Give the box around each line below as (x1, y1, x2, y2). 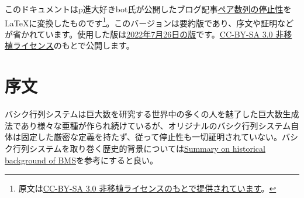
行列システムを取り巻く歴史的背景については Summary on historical (12, 142, 265, 154)
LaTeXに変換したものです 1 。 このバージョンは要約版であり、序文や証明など (5, 15, 294, 29)
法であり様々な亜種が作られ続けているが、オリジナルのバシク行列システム (5, 119, 291, 131)
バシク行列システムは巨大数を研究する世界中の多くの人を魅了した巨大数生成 (5, 108, 299, 120)
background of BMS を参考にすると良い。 (5, 153, 158, 166)
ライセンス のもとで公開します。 (12, 39, 134, 52)
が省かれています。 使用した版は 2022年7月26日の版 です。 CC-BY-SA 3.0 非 (5, 28, 284, 40)
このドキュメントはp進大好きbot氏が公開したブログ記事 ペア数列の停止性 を (5, 3, 292, 15)
